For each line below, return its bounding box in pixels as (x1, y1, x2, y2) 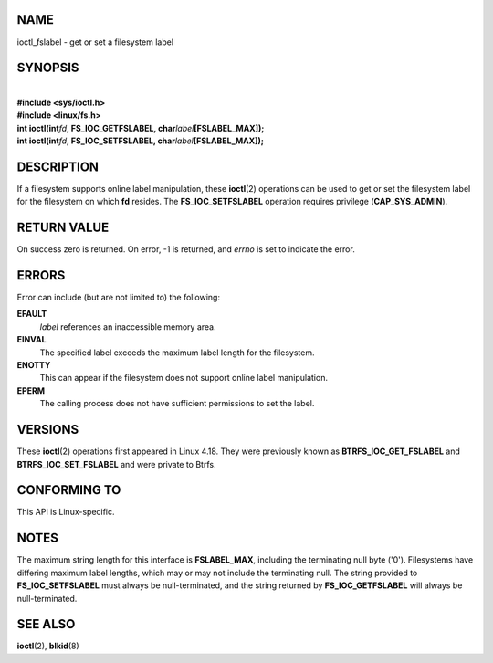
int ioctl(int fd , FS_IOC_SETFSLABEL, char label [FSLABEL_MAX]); (16, 135, 264, 146)
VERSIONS (16, 422, 79, 437)
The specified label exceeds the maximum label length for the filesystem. (39, 347, 315, 358)
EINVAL (16, 334, 47, 345)
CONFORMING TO (16, 482, 121, 498)
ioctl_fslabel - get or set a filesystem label (16, 37, 173, 47)
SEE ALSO (16, 616, 76, 632)
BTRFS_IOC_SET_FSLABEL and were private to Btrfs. (16, 458, 216, 469)
